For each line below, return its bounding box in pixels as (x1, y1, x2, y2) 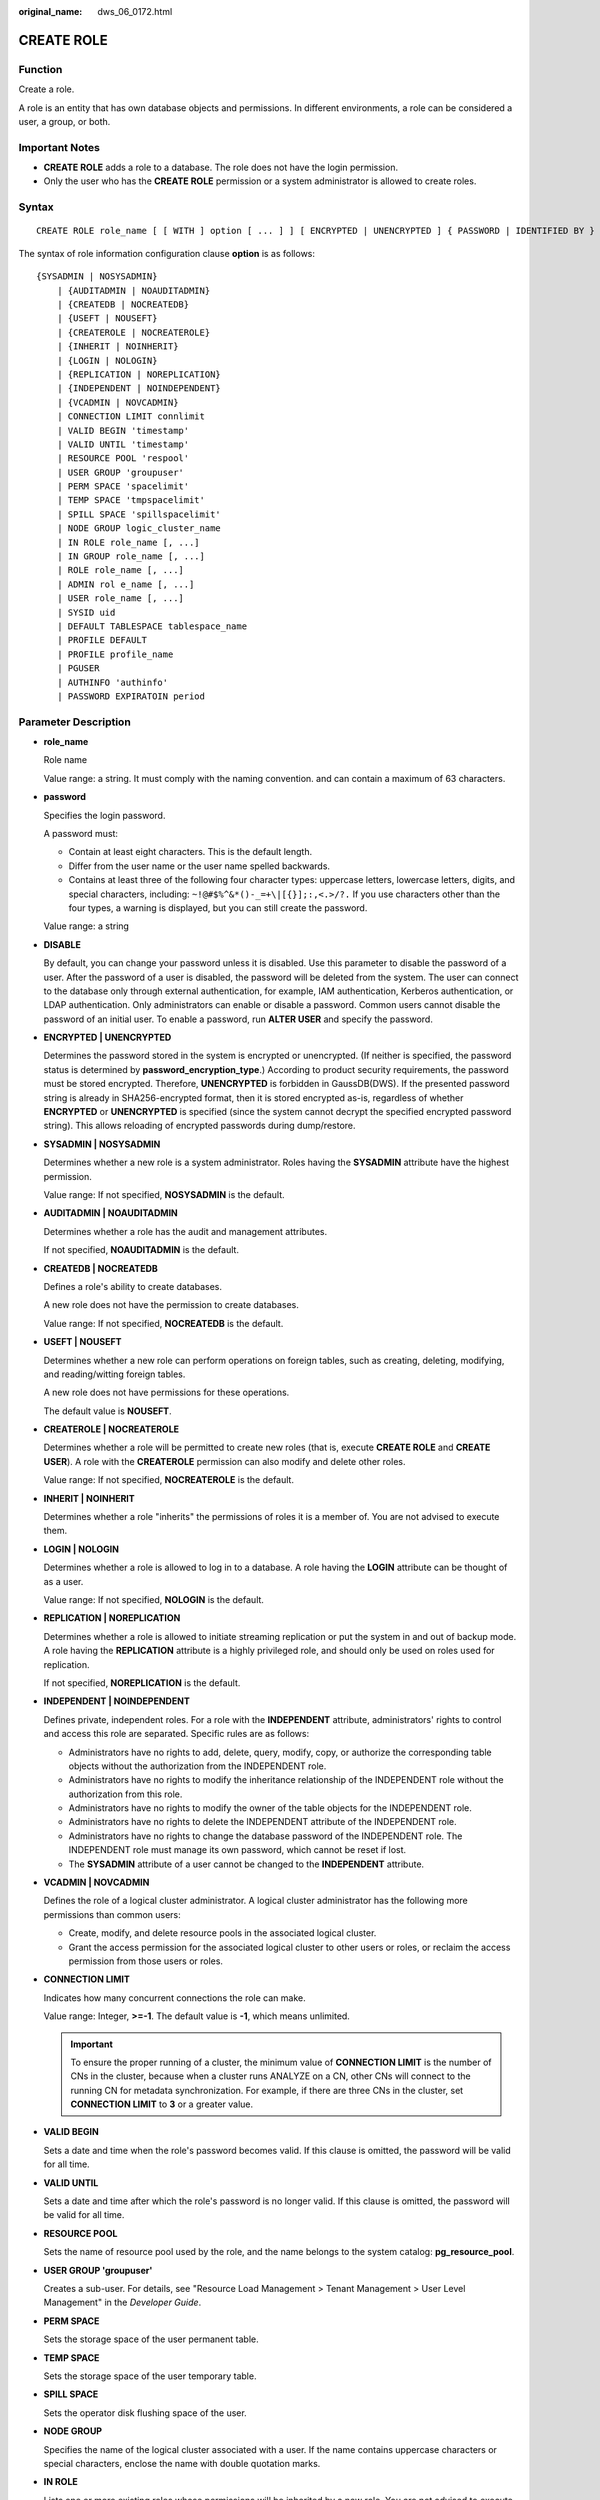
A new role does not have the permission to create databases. (43, 1299, 299, 1311)
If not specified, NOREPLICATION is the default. (43, 1676, 241, 1689)
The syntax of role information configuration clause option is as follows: (18, 247, 315, 259)
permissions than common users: (43, 1908, 182, 1920)
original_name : (18, 6, 83, 17)
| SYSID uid (56, 606, 116, 618)
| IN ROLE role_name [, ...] (56, 536, 200, 548)
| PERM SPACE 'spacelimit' (56, 481, 190, 492)
